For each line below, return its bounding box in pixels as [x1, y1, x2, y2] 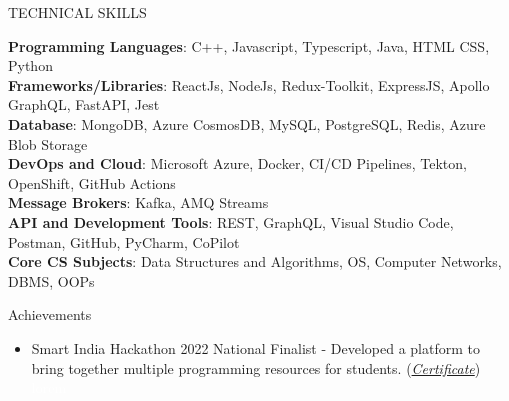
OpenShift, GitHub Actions [8, 172, 176, 193]
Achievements [8, 304, 92, 325]
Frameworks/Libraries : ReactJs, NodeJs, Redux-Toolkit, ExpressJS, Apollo [8, 74, 490, 95]
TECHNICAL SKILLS [8, 2, 147, 22]
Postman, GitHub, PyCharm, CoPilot [8, 231, 240, 252]
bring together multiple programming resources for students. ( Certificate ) [31, 357, 481, 378]
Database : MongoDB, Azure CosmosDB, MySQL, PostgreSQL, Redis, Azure [8, 113, 486, 134]
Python [8, 55, 53, 76]
